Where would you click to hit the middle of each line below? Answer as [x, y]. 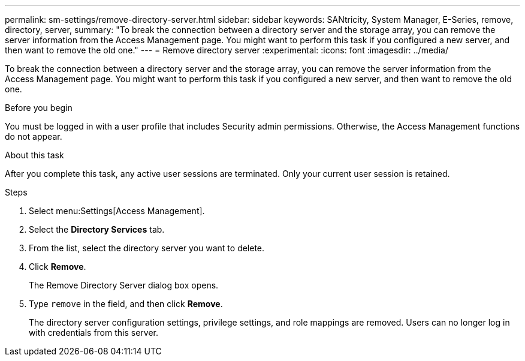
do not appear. [34, 136]
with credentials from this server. [94, 333]
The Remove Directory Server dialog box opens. [124, 285]
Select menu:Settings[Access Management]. [117, 211]
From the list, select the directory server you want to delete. [147, 248]
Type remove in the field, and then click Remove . [126, 304]
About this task [34, 155]
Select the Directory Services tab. [97, 229]
